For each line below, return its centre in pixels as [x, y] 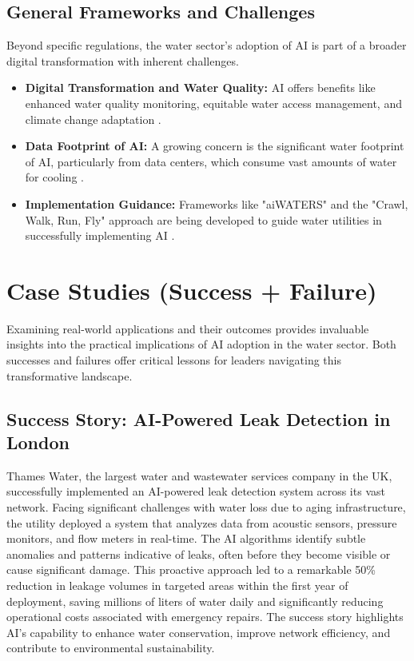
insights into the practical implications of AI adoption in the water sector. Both [201, 344]
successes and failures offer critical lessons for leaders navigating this [174, 360]
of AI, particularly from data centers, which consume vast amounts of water [211, 161]
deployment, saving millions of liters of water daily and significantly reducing [195, 601]
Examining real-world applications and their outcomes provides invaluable [188, 328]
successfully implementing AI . [100, 235]
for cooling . [54, 177]
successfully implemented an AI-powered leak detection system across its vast [196, 491]
